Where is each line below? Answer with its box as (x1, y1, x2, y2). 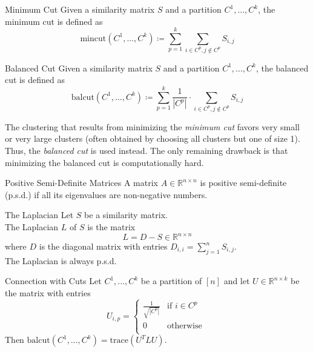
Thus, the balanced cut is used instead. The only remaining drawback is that (5, 144, 288, 156)
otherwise (167, 322, 202, 331)
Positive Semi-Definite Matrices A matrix (5, 176, 159, 189)
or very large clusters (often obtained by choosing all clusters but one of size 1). (5, 132, 300, 145)
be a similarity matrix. (84, 208, 168, 221)
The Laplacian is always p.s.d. (5, 254, 117, 267)
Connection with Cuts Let (5, 274, 102, 287)
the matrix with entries (5, 286, 91, 299)
